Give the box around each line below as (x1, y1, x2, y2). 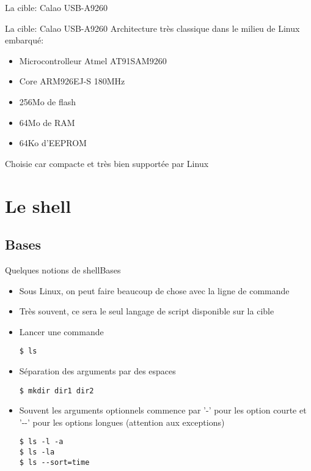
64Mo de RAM (19, 116, 75, 128)
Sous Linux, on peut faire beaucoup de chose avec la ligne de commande (19, 284, 290, 297)
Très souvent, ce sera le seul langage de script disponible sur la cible (19, 305, 274, 317)
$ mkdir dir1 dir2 (19, 386, 94, 395)
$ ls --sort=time (19, 458, 90, 467)
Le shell (5, 193, 71, 218)
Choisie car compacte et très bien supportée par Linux (5, 157, 209, 169)
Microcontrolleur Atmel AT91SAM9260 (19, 54, 167, 67)
